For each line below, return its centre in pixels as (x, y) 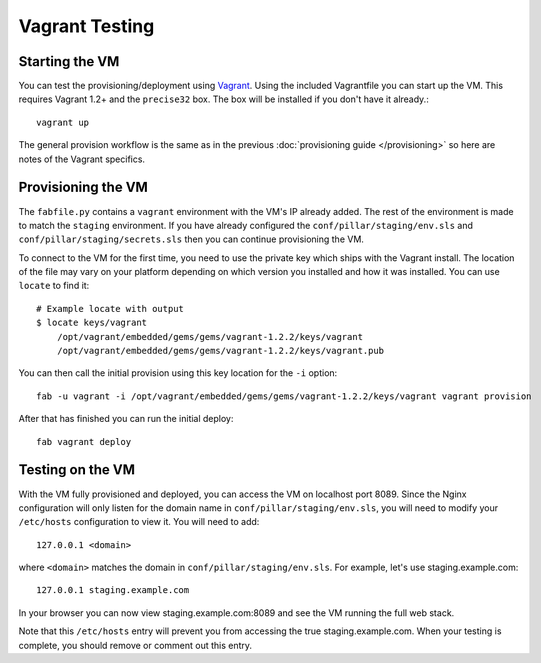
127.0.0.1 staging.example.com (113, 590)
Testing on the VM (76, 470)
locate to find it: (54, 286)
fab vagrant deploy (84, 441)
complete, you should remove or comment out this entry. (135, 645)
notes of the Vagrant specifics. (81, 159)
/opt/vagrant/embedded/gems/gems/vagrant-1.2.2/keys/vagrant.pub (220, 351)
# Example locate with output (110, 308)
